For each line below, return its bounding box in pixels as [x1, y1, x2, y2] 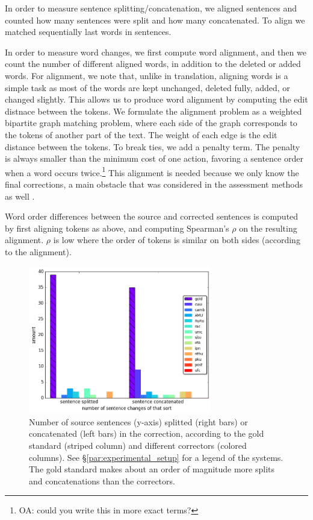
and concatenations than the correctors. [29, 474, 175, 487]
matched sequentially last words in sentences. [5, 25, 172, 38]
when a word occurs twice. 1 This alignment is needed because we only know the [5, 164, 299, 179]
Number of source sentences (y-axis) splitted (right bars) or [29, 415, 248, 428]
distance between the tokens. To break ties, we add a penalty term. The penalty [5, 140, 300, 153]
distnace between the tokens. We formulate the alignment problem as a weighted [5, 104, 302, 117]
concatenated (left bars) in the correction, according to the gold [29, 427, 264, 440]
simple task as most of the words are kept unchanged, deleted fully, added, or [5, 81, 290, 94]
